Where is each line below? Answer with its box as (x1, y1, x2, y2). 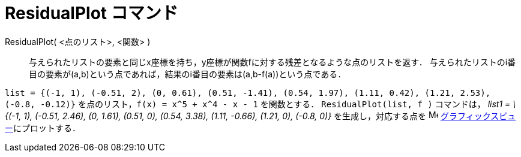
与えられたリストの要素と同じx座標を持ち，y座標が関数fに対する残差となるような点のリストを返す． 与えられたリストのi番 (29, 56, 516, 67)
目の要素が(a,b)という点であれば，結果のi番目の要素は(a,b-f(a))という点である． (29, 68, 346, 79)
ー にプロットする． (5, 122, 80, 133)
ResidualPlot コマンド (5, 3, 178, 23)
